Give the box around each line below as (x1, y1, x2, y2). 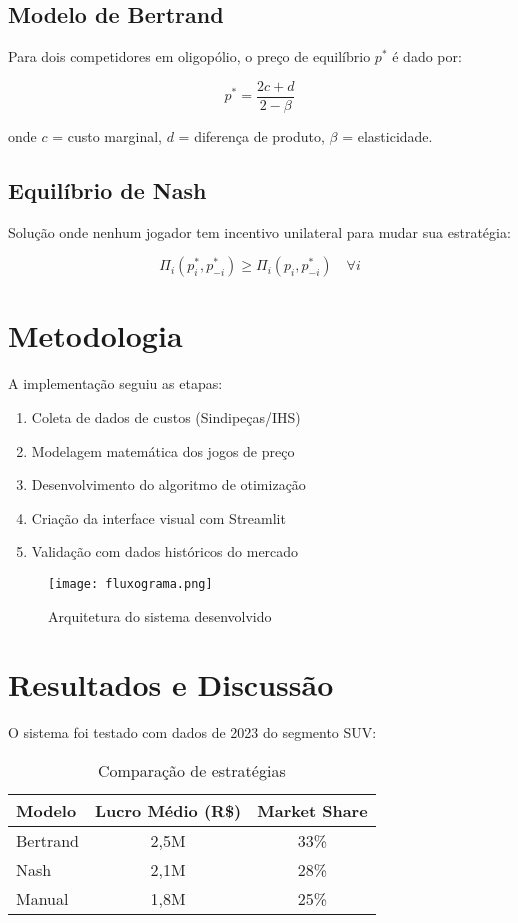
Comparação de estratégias (97, 758, 286, 782)
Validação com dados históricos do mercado (31, 541, 299, 562)
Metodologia (8, 315, 183, 356)
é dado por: (392, 46, 462, 67)
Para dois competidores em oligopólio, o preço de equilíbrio (8, 46, 371, 67)
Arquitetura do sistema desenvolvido (48, 605, 272, 626)
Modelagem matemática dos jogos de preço (31, 440, 295, 461)
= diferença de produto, (178, 125, 325, 146)
